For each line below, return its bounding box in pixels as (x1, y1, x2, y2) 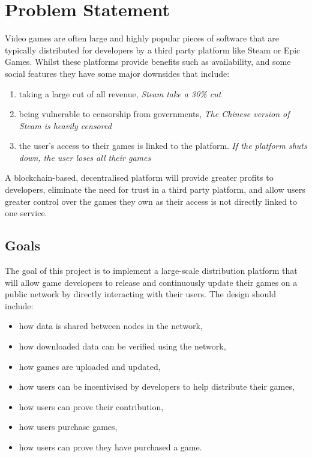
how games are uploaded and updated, (19, 360, 161, 372)
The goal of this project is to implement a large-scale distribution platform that (5, 264, 298, 277)
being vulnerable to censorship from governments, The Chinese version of (19, 107, 290, 120)
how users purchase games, (19, 420, 118, 433)
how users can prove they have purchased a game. (19, 440, 202, 453)
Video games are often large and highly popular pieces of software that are (5, 32, 279, 44)
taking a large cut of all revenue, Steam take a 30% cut (19, 87, 221, 100)
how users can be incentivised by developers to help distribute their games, (19, 380, 295, 393)
